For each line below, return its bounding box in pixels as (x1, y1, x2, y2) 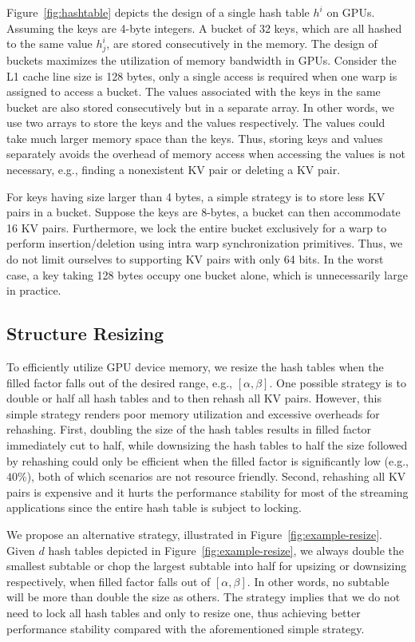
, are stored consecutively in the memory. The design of (106, 35, 377, 52)
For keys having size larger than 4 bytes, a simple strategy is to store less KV (6, 188, 385, 204)
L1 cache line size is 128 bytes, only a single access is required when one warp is (6, 67, 397, 84)
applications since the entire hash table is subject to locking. (6, 499, 302, 516)
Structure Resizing (6, 321, 164, 346)
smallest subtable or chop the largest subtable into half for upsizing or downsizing (6, 557, 407, 574)
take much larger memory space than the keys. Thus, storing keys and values (6, 129, 383, 146)
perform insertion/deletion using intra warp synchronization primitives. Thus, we (6, 235, 403, 252)
